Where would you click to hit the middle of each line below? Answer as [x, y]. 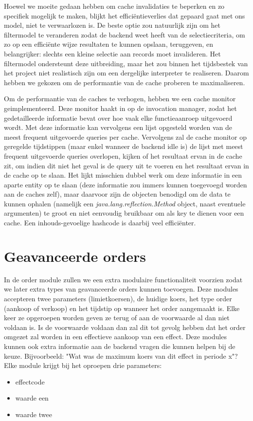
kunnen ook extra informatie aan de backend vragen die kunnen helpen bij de [120, 346]
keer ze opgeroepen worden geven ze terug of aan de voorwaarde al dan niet [117, 318]
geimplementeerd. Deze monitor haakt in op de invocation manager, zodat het [120, 108]
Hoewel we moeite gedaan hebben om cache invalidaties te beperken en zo [114, 6]
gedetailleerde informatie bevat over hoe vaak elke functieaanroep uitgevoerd [118, 118]
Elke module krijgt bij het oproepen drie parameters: [83, 365]
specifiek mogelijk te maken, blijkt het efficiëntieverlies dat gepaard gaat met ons [125, 15]
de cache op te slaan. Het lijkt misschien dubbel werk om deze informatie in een [123, 175]
